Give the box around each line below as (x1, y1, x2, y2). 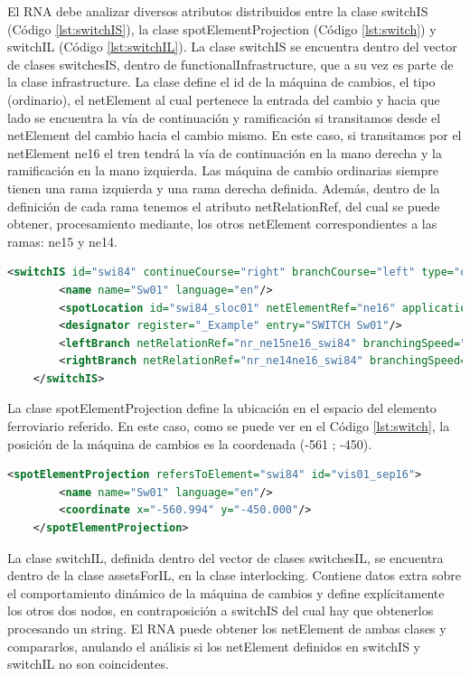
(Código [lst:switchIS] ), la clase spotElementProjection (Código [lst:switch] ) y (7, 19, 437, 38)
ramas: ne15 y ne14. (7, 231, 117, 250)
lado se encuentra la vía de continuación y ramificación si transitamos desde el (7, 108, 441, 127)
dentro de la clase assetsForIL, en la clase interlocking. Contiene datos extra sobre (7, 566, 461, 585)
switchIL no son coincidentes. (7, 654, 169, 673)
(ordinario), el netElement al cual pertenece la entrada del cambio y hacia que (7, 89, 440, 108)
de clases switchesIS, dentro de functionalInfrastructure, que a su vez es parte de (7, 54, 454, 73)
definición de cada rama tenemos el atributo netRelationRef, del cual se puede (7, 196, 440, 215)
